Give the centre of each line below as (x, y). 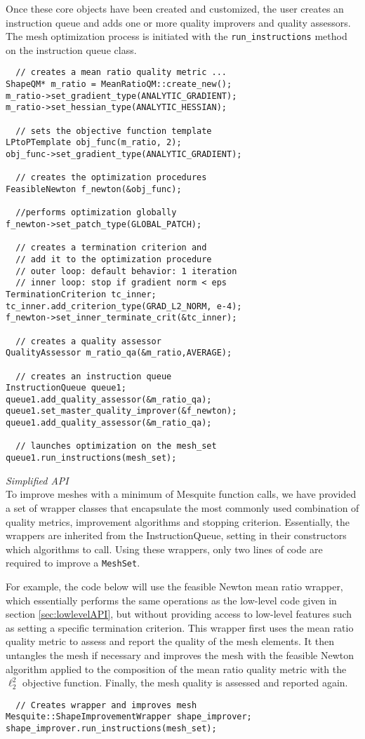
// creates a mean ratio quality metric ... (121, 73)
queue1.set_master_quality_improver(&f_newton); (121, 411)
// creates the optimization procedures (111, 178)
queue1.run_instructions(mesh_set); (91, 458)
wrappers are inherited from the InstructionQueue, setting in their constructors (176, 535)
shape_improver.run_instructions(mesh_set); (111, 729)
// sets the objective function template (114, 131)
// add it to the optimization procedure (114, 259)
